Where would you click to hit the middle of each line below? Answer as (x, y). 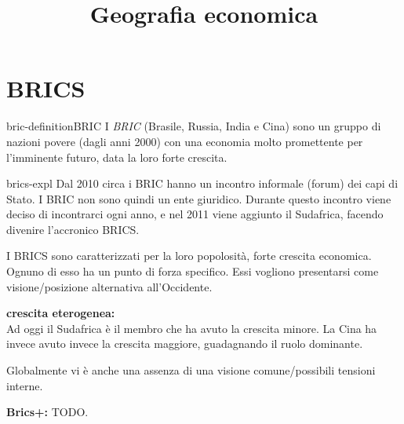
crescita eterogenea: (61, 313)
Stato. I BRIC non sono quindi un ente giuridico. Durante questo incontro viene (199, 198)
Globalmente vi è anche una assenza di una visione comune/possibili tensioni (191, 370)
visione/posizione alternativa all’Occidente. (109, 286)
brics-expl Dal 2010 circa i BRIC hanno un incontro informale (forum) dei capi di (202, 183)
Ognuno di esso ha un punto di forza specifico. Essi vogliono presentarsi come (193, 271)
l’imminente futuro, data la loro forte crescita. (117, 157)
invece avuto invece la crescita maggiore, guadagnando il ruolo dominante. (185, 344)
